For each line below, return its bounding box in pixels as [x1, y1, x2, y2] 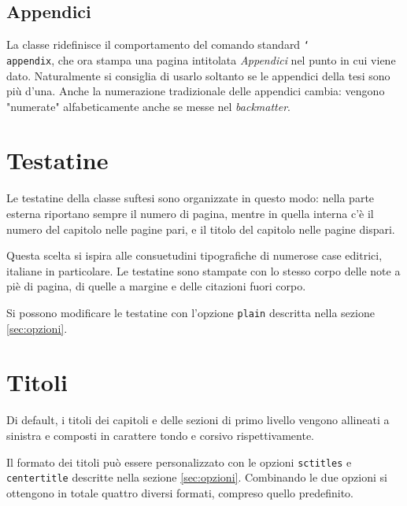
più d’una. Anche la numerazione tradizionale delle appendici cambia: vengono [6, 83, 385, 99]
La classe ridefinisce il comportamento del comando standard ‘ [6, 36, 309, 53]
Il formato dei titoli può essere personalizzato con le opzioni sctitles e [6, 453, 352, 470]
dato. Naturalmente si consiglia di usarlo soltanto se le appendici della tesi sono [6, 67, 390, 83]
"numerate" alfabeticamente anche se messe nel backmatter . [6, 98, 290, 114]
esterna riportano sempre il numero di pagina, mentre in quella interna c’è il [6, 205, 374, 222]
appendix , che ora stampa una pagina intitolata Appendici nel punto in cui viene [6, 51, 396, 68]
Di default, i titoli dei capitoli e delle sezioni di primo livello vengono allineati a [6, 412, 390, 428]
